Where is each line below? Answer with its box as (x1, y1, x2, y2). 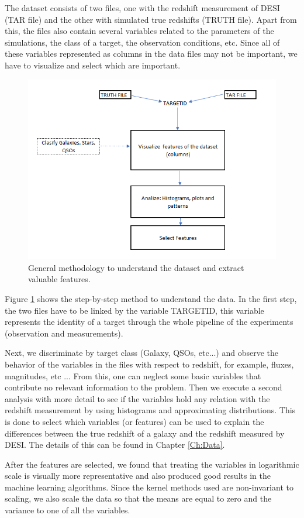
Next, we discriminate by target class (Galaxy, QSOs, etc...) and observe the (5, 347, 279, 359)
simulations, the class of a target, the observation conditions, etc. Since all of (5, 36, 280, 48)
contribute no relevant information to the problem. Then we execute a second (5, 381, 282, 393)
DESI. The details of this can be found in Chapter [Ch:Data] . (5, 438, 225, 451)
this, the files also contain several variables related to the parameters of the (5, 25, 274, 37)
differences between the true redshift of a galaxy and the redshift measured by (5, 427, 285, 439)
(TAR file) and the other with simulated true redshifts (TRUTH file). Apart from (5, 13, 297, 25)
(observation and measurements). (5, 327, 123, 339)
